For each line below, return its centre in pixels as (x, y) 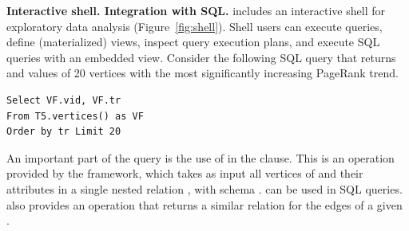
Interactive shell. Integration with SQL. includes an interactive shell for (196, 10)
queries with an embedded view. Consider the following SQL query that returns (201, 57)
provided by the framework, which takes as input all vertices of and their (185, 173)
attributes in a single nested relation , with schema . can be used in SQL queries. (204, 188)
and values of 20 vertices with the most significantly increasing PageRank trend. (203, 73)
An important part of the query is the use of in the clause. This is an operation (201, 157)
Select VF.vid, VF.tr (64, 100)
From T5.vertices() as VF (75, 116)
